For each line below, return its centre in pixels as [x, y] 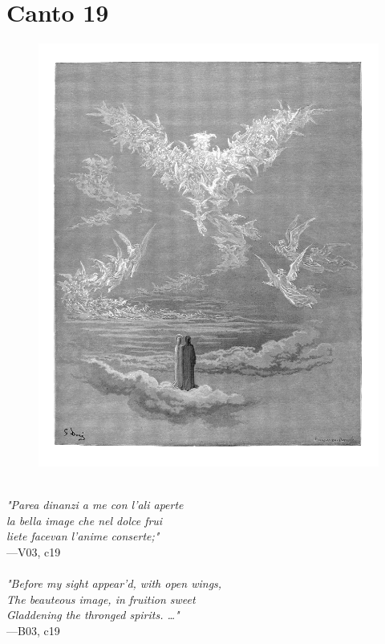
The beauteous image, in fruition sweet [101, 599]
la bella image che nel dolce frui [85, 520]
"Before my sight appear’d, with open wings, [114, 583]
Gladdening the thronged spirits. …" [93, 615]
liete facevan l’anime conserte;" [83, 536]
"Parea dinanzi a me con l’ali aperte [95, 505]
